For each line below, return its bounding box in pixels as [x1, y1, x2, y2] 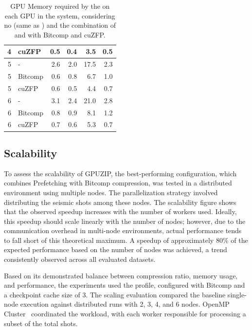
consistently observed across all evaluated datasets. [4, 254, 156, 264]
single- [227, 289, 247, 299]
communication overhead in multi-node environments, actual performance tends [4, 225, 242, 236]
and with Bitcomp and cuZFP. [14, 29, 106, 39]
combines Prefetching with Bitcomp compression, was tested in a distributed [4, 178, 232, 188]
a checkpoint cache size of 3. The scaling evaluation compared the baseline [4, 289, 226, 299]
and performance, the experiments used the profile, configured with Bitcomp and [4, 280, 245, 290]
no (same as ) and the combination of [4, 20, 116, 30]
